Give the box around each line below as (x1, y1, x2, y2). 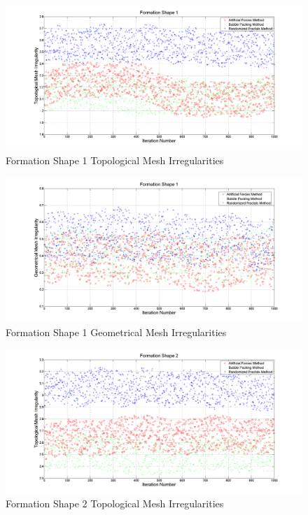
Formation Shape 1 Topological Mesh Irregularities (6, 153, 224, 168)
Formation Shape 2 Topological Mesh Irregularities (6, 496, 224, 511)
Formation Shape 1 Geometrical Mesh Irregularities (6, 324, 227, 339)
